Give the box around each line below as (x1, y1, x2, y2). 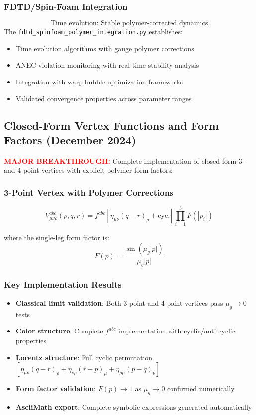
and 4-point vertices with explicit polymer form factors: (4, 165, 173, 175)
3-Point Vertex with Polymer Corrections (4, 186, 173, 198)
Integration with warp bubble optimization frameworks (15, 77, 183, 87)
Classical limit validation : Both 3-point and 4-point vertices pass (15, 298, 223, 308)
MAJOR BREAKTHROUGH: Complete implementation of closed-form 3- (4, 155, 245, 166)
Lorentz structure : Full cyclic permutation (15, 352, 153, 362)
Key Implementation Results (4, 278, 122, 290)
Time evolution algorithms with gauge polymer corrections (15, 43, 194, 53)
